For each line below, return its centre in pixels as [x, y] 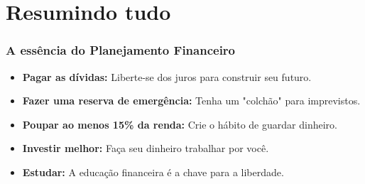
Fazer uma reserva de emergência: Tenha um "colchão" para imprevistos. [191, 101]
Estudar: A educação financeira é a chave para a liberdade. [153, 172]
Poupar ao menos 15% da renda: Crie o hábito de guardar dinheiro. [180, 124]
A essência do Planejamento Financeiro [121, 50]
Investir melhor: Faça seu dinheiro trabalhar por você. [146, 148]
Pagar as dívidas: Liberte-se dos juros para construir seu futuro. [167, 76]
